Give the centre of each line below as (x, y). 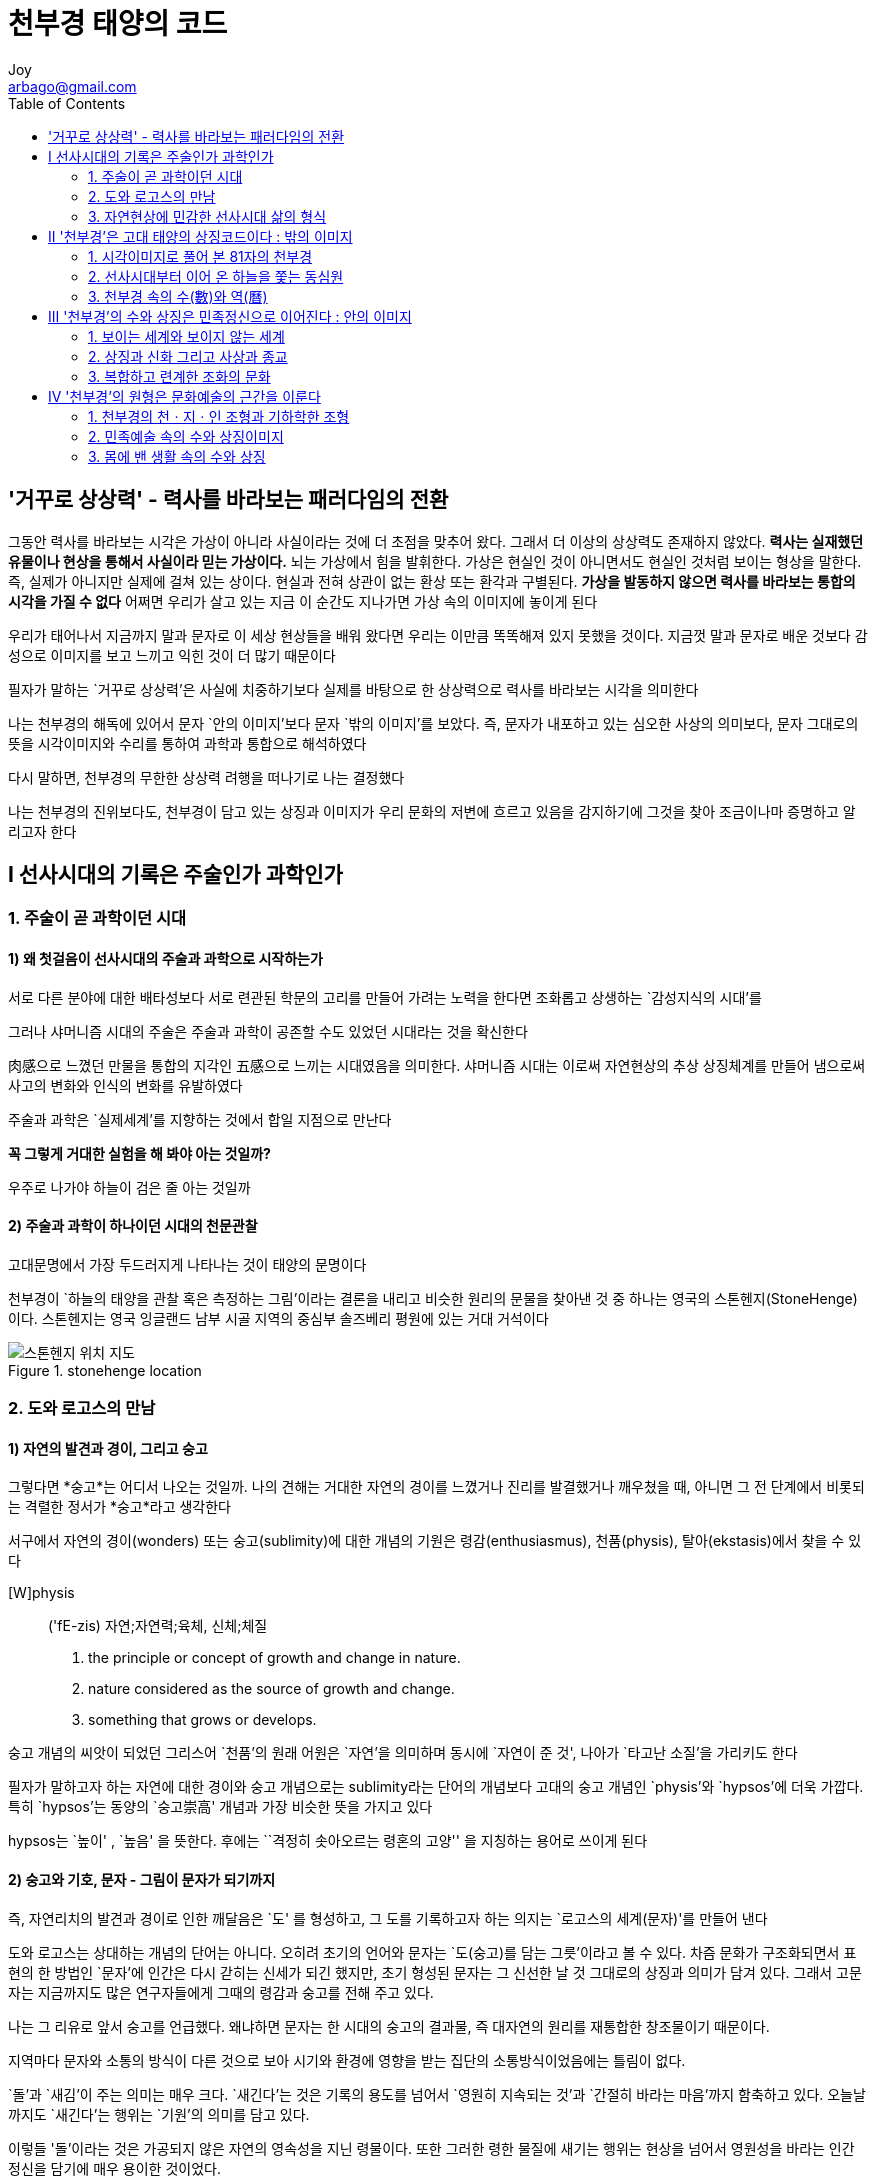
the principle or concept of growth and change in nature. (274, 1658)
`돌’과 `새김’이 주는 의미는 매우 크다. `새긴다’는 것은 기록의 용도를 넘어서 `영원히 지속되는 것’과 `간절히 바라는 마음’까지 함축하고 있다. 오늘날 (437, 2094)
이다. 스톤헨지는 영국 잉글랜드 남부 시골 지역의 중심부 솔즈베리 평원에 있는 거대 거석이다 (278, 1318)
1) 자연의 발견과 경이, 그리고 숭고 (108, 1448)
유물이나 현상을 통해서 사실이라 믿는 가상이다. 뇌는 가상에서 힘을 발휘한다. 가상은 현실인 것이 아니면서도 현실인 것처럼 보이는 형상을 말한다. (435, 561)
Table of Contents (67, 103)
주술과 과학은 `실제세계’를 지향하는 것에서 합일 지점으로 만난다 (200, 1119)
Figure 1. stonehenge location (105, 1370)
